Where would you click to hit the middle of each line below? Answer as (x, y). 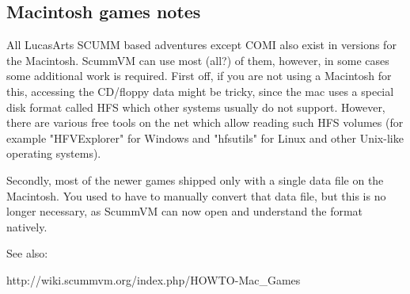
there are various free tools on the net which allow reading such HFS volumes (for (205, 122)
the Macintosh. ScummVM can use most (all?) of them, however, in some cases (198, 60)
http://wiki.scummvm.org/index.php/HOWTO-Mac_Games (154, 279)
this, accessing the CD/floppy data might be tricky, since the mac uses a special (200, 91)
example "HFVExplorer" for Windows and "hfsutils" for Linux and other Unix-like (205, 137)
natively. (27, 226)
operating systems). (54, 153)
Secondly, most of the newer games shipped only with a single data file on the (195, 179)
